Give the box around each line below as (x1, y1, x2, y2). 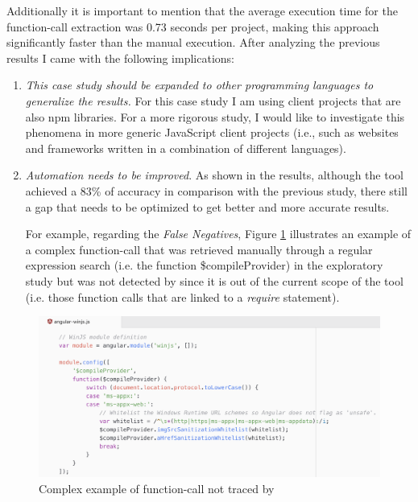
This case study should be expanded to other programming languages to (25, 76, 374, 93)
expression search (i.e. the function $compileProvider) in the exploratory (25, 257, 383, 274)
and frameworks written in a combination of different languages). (25, 139, 346, 156)
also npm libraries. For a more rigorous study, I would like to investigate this (25, 108, 405, 125)
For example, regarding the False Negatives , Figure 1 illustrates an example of (25, 225, 412, 242)
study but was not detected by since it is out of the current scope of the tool (25, 272, 404, 289)
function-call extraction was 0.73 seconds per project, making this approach (6, 18, 379, 35)
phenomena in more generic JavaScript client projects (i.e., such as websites (25, 124, 399, 141)
